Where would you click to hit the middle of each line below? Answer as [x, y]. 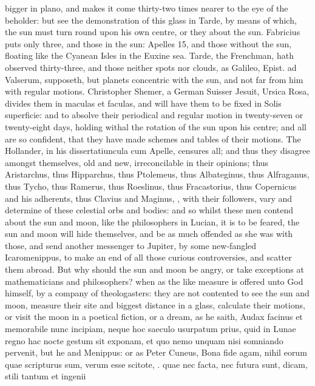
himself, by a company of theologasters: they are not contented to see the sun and [157, 293]
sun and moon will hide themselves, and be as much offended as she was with [149, 234]
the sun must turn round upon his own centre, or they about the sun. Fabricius [153, 32]
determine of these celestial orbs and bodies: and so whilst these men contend [149, 210]
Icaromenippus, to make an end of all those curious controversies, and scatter [148, 257]
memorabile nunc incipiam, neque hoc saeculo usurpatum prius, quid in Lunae [151, 329]
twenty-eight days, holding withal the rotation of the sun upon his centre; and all [156, 126]
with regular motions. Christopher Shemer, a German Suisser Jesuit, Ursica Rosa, [157, 91]
